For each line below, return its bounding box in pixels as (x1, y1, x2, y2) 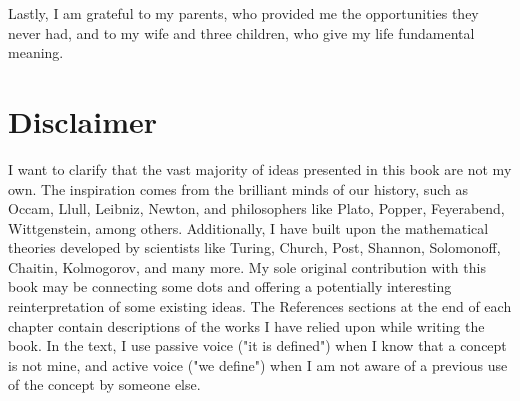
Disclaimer (8, 100, 158, 141)
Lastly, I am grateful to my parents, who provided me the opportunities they (8, 3, 479, 23)
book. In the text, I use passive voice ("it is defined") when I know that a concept (8, 335, 507, 356)
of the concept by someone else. (8, 374, 201, 395)
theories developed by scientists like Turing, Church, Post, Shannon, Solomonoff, (8, 237, 501, 258)
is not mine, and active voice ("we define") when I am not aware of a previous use (8, 354, 508, 375)
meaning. (8, 42, 64, 63)
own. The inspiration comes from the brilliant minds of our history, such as (8, 178, 468, 199)
